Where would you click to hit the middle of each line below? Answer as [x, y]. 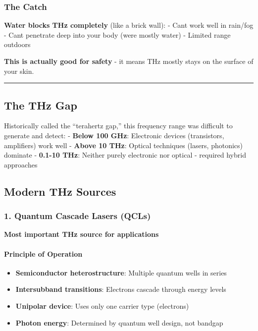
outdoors [17, 44]
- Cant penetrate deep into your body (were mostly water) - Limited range [117, 34]
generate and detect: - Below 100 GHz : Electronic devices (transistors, [114, 135]
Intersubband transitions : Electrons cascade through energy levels [121, 289]
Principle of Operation [43, 253]
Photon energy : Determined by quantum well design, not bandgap [119, 322]
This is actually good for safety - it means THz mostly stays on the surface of [129, 61]
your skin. [19, 71]
